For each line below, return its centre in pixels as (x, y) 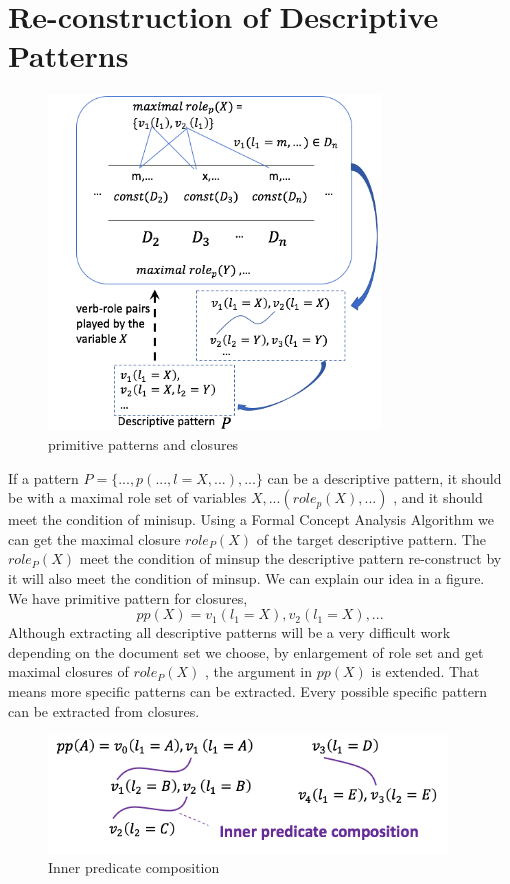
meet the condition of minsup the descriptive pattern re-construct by (290, 558)
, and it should (438, 497)
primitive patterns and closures (143, 443)
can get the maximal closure (94, 538)
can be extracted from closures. (104, 710)
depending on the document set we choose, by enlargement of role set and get (246, 651)
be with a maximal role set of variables (127, 497)
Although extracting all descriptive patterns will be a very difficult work (229, 632)
